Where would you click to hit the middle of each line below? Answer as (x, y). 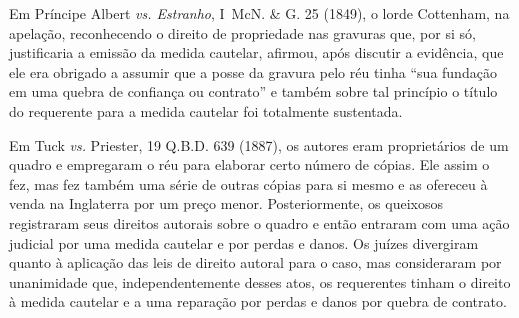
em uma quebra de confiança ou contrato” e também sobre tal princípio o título (253, 91)
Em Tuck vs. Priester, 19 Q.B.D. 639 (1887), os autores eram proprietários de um (259, 144)
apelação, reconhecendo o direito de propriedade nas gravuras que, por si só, (242, 32)
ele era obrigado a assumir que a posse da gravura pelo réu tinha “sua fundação (253, 71)
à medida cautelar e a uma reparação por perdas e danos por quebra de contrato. (258, 301)
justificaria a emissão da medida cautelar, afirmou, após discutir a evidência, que (256, 52)
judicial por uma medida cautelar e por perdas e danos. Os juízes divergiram (244, 242)
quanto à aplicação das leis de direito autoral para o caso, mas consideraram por (255, 262)
